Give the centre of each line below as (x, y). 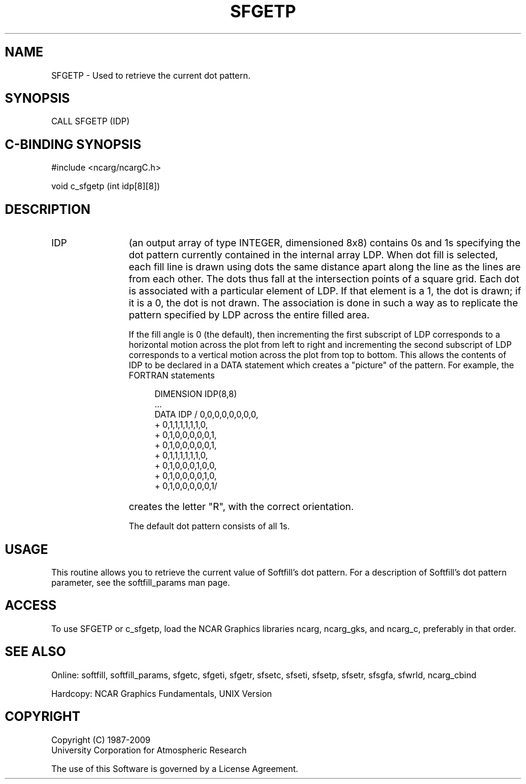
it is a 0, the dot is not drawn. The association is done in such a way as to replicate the (323, 303)
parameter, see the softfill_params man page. (141, 582)
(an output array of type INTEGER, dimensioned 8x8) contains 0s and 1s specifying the (325, 243)
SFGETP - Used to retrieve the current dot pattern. (151, 75)
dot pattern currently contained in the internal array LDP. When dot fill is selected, (313, 255)
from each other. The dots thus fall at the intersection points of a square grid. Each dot (324, 279)
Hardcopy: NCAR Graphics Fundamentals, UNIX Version (162, 693)
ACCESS (31, 606)
